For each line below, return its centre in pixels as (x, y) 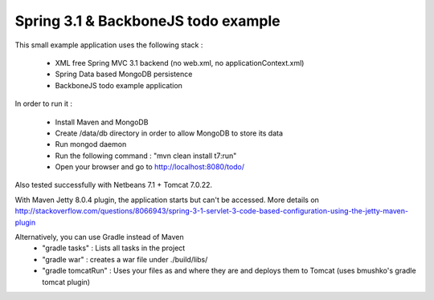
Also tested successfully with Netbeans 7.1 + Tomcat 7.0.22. (114, 185)
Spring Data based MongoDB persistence (124, 74)
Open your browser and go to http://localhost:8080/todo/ (150, 167)
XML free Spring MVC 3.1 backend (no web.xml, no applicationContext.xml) (180, 63)
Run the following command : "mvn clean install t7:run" (146, 156)
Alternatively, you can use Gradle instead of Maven (99, 237)
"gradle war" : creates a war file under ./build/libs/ (125, 259)
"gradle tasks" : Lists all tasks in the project (114, 248)
